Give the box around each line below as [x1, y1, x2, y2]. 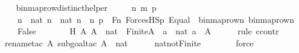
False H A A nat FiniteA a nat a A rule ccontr [17, 25, 279, 37]
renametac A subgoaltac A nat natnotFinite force [5, 36, 254, 49]
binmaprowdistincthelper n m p [16, 1, 157, 13]
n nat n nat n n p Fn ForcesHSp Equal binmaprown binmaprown [17, 13, 295, 25]
